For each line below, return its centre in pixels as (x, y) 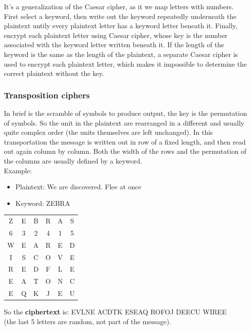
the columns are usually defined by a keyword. (73, 160)
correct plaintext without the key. (54, 73)
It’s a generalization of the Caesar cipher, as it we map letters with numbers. (119, 6)
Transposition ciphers (47, 95)
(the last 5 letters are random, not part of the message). (88, 321)
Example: (18, 170)
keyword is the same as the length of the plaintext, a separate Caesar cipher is (121, 54)
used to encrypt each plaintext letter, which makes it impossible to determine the (125, 64)
